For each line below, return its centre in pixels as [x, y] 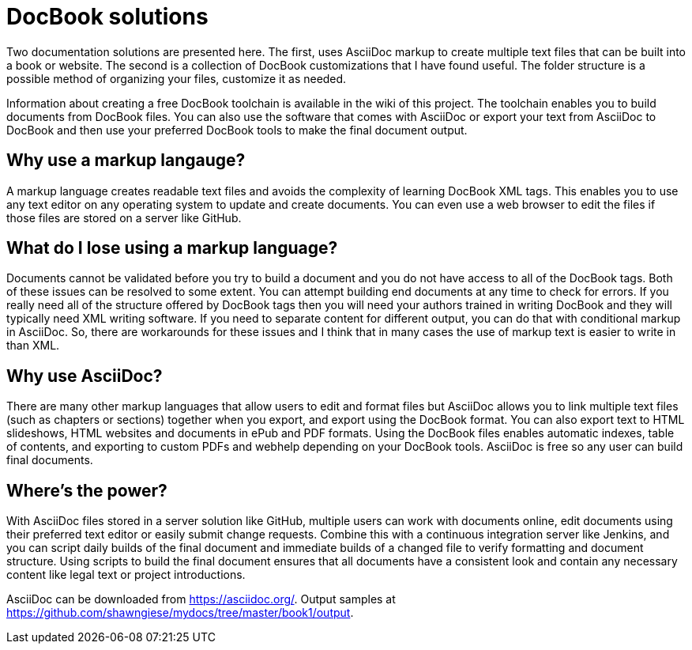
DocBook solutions [107, 17]
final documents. [50, 460]
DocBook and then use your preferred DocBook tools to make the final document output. [237, 130]
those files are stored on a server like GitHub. [124, 217]
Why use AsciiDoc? [85, 376]
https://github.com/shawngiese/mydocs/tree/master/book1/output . [180, 613]
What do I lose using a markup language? [172, 248]
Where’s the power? [87, 490]
